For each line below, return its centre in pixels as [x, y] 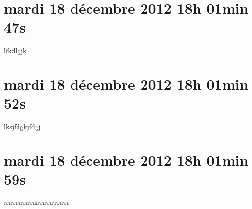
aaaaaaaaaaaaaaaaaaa [36, 202]
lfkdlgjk [15, 50]
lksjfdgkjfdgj [22, 126]
